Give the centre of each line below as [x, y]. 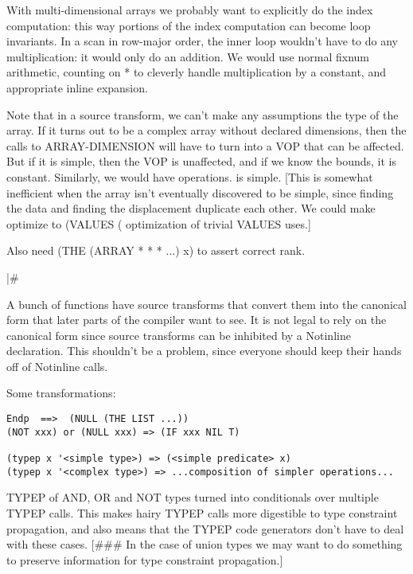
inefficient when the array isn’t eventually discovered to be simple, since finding [200, 192]
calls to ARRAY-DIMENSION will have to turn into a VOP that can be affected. [205, 145]
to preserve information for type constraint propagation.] [145, 559]
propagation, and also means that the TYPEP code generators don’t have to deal [205, 528]
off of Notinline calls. [57, 366]
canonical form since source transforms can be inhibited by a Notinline [179, 335]
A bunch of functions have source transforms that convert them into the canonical [206, 304]
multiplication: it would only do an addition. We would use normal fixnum [188, 56]
